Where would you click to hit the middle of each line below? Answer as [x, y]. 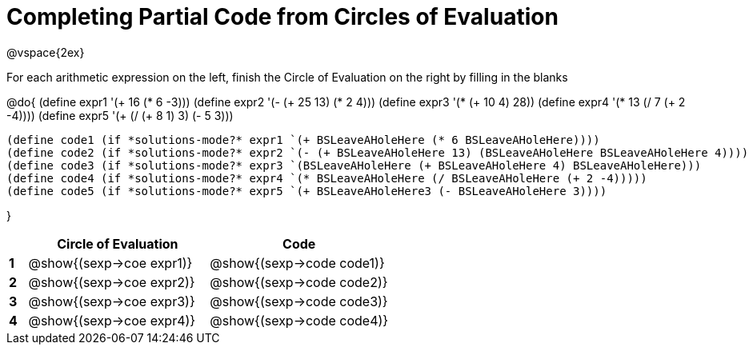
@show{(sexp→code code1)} [297, 263]
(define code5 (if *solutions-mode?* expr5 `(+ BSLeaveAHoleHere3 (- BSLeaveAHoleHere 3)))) [307, 191]
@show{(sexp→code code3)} [299, 301]
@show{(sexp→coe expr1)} [110, 263]
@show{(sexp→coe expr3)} [112, 301]
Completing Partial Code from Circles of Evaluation [282, 17]
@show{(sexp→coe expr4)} [112, 320]
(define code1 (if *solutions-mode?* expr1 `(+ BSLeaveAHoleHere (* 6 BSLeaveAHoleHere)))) [303, 140]
